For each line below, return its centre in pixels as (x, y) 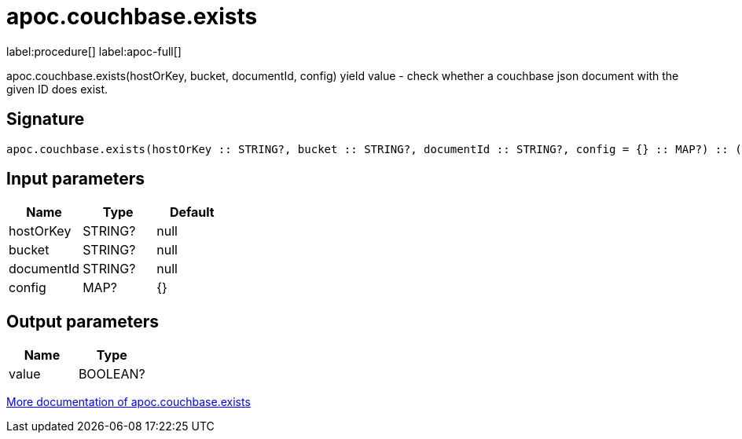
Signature (46, 119)
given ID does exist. (57, 89)
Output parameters (83, 321)
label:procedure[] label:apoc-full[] (94, 51)
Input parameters (76, 179)
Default (192, 212)
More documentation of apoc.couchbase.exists (129, 402)
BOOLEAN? (112, 374)
